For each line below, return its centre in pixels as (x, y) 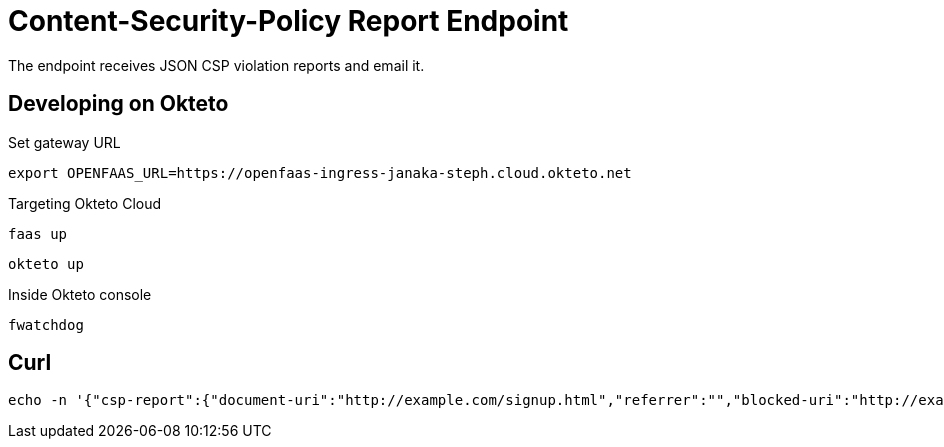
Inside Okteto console (80, 294)
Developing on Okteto (118, 104)
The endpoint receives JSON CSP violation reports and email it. (216, 65)
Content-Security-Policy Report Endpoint (288, 21)
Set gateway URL (64, 142)
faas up (38, 233)
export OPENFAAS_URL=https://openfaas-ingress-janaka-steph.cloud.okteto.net (320, 172)
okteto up (46, 263)
